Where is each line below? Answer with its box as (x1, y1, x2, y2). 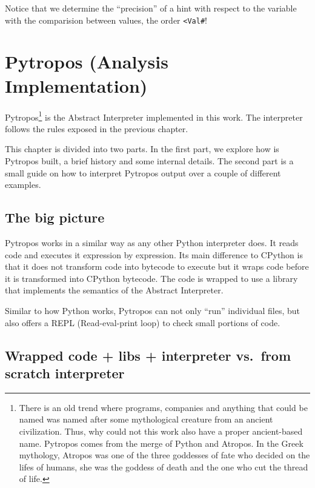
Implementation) (5, 73, 148, 98)
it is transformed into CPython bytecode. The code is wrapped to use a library (5, 272, 298, 284)
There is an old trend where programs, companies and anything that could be (19, 401, 308, 413)
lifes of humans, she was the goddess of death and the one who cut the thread (19, 460, 308, 473)
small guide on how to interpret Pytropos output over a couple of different (5, 166, 281, 179)
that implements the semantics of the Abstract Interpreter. (5, 284, 224, 296)
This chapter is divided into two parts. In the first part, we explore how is (5, 142, 279, 155)
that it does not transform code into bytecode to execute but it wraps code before (5, 260, 309, 273)
